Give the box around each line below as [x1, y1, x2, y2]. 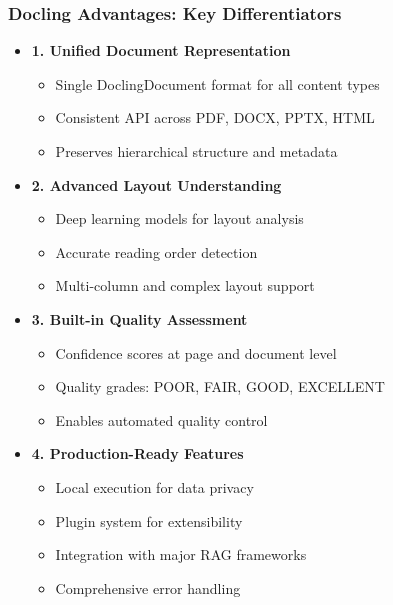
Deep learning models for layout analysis [55, 208, 304, 229]
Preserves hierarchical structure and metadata [55, 141, 338, 161]
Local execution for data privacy [55, 476, 254, 497]
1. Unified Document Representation [31, 40, 291, 61]
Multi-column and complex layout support [55, 275, 315, 296]
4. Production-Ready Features [31, 443, 244, 464]
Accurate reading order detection [55, 241, 258, 262]
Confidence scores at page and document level [55, 342, 337, 363]
